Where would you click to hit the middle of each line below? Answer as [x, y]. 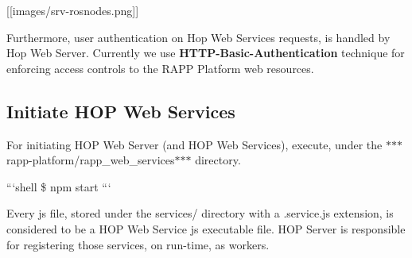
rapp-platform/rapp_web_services [91, 160]
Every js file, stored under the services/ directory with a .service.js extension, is [200, 213]
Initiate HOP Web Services [121, 111]
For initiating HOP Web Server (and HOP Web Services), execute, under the [194, 144]
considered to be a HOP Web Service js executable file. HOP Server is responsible [206, 228]
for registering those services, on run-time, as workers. [138, 244]
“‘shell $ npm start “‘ [59, 186]
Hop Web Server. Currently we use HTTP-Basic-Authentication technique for [206, 53]
